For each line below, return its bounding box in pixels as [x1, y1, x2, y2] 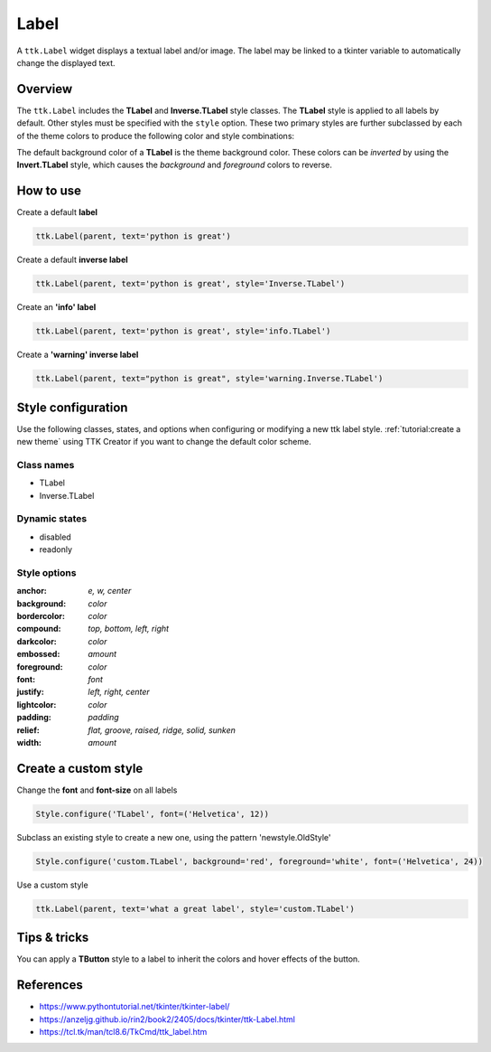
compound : [16, 624, 61, 634]
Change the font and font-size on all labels [16, 784, 178, 795]
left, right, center [88, 687, 151, 698]
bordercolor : [16, 611, 65, 622]
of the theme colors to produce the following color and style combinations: [16, 130, 295, 141]
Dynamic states [16, 512, 88, 525]
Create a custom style [16, 760, 144, 776]
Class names [16, 458, 75, 471]
